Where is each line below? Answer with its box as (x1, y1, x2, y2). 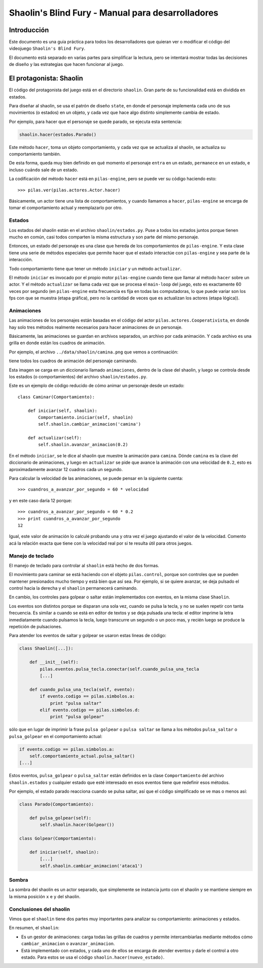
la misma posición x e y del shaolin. (9, 893, 80, 899)
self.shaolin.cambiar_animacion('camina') (38, 421, 141, 427)
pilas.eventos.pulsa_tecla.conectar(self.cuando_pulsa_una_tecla (39, 666, 199, 672)
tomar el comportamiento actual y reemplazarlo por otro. (9, 205, 123, 211)
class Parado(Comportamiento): (19, 802, 94, 807)
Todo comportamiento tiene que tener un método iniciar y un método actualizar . (9, 266, 182, 271)
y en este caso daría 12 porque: (9, 497, 73, 503)
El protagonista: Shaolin (9, 74, 83, 82)
